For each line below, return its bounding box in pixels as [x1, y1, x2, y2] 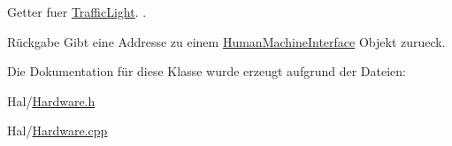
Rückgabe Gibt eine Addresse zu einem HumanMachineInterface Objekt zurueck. [7, 32, 446, 50]
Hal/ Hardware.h [7, 91, 96, 110]
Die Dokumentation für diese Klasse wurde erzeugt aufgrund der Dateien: [7, 62, 406, 81]
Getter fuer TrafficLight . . [7, 3, 147, 20]
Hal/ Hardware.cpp [7, 121, 108, 140]
